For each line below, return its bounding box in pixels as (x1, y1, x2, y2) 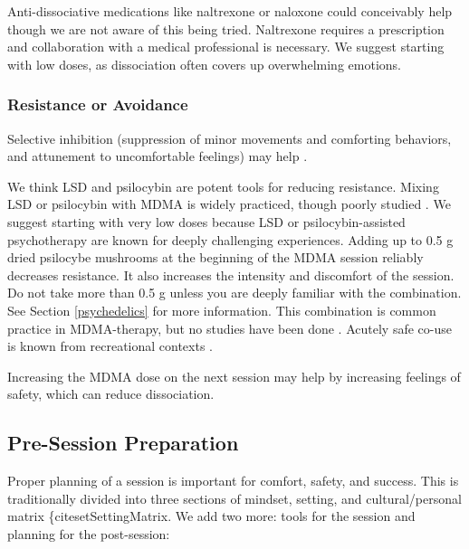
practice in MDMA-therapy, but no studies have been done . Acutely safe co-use (7, 318, 452, 337)
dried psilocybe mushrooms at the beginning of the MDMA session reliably (7, 248, 424, 267)
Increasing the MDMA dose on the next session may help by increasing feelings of (7, 366, 461, 385)
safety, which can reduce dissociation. (7, 384, 215, 403)
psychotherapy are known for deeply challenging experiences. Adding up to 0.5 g (7, 230, 454, 249)
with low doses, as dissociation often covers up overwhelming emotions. (7, 54, 401, 73)
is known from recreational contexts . (7, 336, 213, 355)
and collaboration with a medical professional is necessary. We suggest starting (7, 37, 445, 56)
